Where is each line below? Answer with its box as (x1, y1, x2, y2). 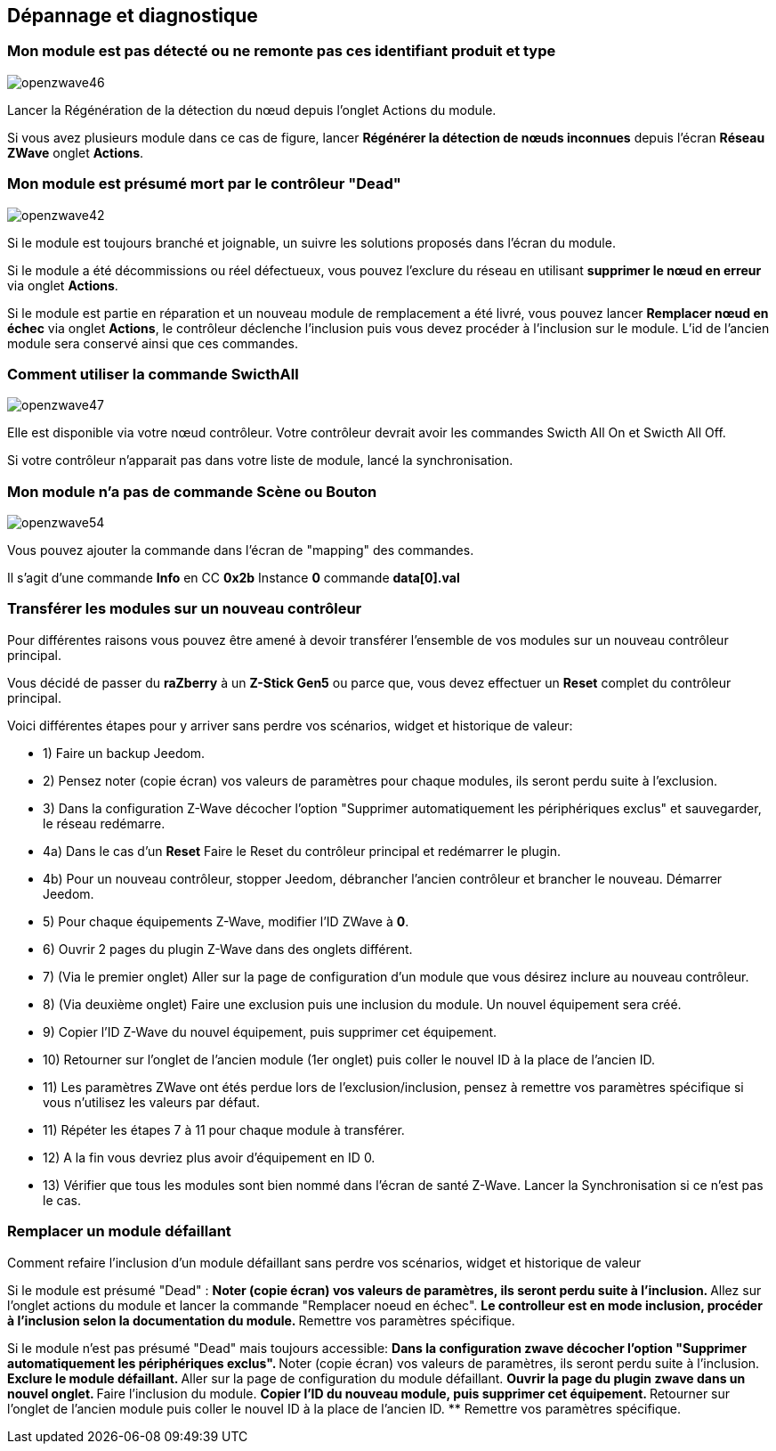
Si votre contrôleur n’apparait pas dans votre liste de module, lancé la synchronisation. (7, 452, 513, 469)
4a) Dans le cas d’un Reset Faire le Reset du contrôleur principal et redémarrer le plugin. (43, 843, 562, 859)
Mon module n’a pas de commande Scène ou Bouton (7, 482, 377, 501)
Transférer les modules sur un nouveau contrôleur (7, 599, 362, 618)
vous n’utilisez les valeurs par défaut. (43, 1094, 260, 1110)
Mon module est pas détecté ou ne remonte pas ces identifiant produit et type (7, 42, 556, 61)
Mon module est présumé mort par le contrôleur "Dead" (7, 175, 401, 193)
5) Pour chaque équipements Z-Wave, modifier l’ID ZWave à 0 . (43, 913, 409, 929)
